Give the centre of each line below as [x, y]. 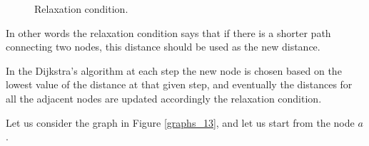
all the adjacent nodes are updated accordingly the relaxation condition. [164, 98]
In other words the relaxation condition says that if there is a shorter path [168, 32]
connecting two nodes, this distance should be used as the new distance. [163, 47]
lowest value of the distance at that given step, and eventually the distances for [179, 84]
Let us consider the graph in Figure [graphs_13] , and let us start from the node [180, 122]
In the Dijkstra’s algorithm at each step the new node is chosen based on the [174, 70]
